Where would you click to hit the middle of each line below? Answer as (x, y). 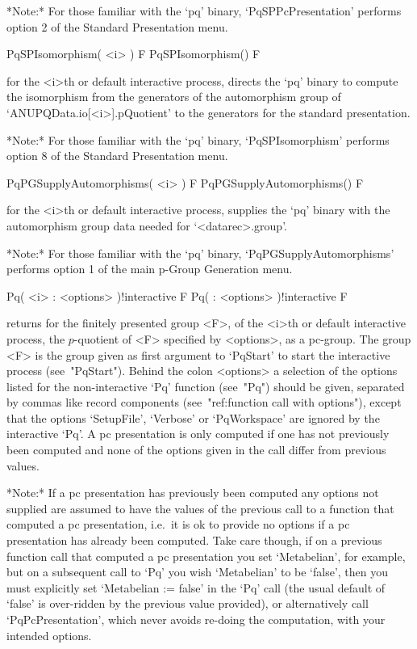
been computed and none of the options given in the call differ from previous (196, 450)
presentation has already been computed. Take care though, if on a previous (194, 540)
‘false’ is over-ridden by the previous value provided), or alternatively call (188, 603)
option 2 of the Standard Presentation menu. (117, 26)
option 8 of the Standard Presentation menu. (117, 156)
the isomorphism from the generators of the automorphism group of (174, 97)
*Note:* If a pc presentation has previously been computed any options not (193, 493)
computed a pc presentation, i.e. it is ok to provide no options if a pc (178, 524)
